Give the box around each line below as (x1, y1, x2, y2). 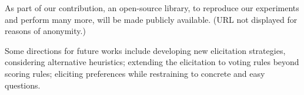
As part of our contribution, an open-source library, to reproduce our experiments (5, 2, 299, 13)
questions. (5, 79, 41, 91)
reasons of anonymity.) (5, 25, 86, 37)
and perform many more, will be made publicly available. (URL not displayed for (5, 13, 298, 25)
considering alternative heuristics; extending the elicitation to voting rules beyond (5, 56, 299, 68)
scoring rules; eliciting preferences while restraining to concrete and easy (5, 67, 265, 79)
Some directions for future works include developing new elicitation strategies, (5, 44, 286, 56)
